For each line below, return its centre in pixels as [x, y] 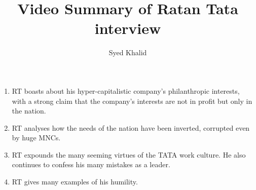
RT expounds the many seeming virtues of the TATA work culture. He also [129, 154]
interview [128, 28]
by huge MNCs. [36, 138]
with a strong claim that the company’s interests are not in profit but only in [132, 101]
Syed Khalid [128, 52]
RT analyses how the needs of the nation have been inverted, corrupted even [131, 127]
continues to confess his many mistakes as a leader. [91, 164]
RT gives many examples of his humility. [75, 182]
